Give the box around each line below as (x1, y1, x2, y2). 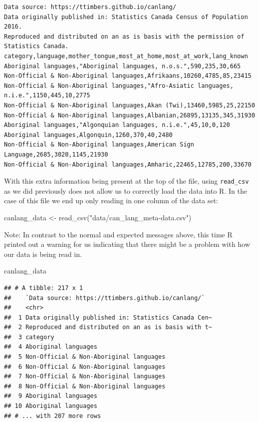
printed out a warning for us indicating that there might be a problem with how (4, 239, 250, 249)
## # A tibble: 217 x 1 (4, 284, 83, 292)
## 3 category (4, 333, 55, 341)
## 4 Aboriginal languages (4, 343, 98, 351)
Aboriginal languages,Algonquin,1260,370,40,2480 (4, 131, 173, 138)
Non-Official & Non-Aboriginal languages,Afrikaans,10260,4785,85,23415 (4, 72, 251, 80)
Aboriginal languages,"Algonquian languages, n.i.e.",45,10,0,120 (4, 121, 230, 129)
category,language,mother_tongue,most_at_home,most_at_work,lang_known (4, 52, 248, 60)
